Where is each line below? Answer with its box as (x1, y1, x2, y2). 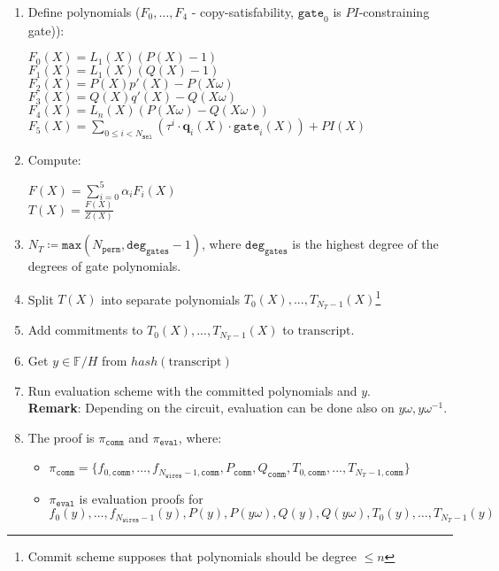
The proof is (27, 428, 95, 446)
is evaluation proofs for (79, 489, 203, 507)
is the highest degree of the (292, 235, 439, 253)
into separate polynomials (101, 289, 241, 308)
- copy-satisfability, (191, 3, 295, 20)
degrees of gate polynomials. (27, 257, 181, 275)
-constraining (358, 3, 430, 20)
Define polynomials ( (27, 3, 141, 20)
